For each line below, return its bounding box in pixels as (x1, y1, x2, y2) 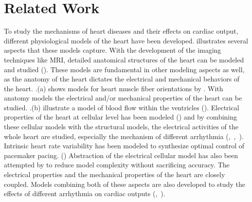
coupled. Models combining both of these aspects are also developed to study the (4, 179, 245, 189)
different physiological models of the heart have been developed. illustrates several (4, 35, 248, 45)
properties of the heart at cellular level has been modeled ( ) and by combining (4, 112, 237, 122)
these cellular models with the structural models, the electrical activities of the (4, 121, 238, 132)
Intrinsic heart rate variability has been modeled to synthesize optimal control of (4, 141, 245, 151)
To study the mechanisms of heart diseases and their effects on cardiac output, (4, 26, 238, 36)
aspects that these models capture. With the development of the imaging (4, 45, 221, 55)
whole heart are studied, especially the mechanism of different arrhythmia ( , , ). (4, 131, 244, 141)
